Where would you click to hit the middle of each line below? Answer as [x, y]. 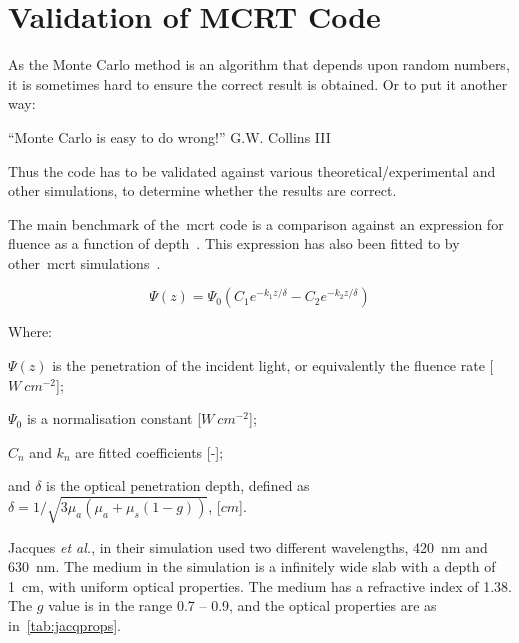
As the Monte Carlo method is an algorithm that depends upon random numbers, [259, 64]
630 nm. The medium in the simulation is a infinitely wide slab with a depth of [252, 566]
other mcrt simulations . [84, 262]
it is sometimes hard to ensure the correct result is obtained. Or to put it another [258, 83]
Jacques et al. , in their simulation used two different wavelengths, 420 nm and [248, 546]
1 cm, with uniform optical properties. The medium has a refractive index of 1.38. [260, 585]
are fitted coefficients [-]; [149, 451]
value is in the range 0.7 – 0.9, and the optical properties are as [242, 605]
